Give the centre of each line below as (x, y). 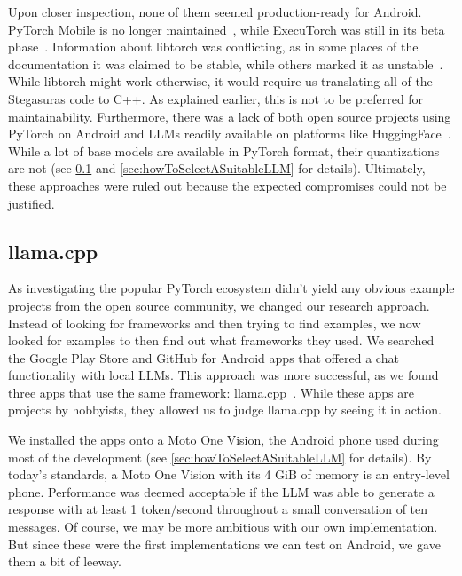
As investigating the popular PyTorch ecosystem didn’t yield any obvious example (231, 288)
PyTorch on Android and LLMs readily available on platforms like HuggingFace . (230, 134)
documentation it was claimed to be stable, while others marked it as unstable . (226, 63)
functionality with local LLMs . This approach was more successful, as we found (223, 375)
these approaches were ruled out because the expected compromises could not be (227, 185)
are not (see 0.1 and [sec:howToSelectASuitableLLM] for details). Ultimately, (217, 168)
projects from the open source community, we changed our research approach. (219, 305)
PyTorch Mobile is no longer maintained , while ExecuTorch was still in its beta (227, 29)
